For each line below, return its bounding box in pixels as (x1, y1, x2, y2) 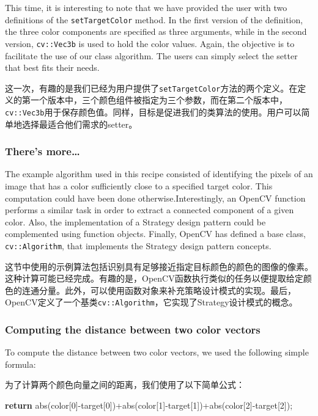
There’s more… (5, 144, 80, 159)
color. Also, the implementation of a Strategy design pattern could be (5, 215, 266, 228)
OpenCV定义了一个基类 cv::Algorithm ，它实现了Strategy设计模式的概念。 (5, 296, 298, 308)
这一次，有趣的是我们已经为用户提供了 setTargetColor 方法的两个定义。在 (5, 81, 298, 94)
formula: (5, 357, 36, 370)
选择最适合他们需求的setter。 (21, 117, 138, 130)
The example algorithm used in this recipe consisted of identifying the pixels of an (5, 167, 313, 180)
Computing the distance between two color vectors (5, 321, 261, 337)
